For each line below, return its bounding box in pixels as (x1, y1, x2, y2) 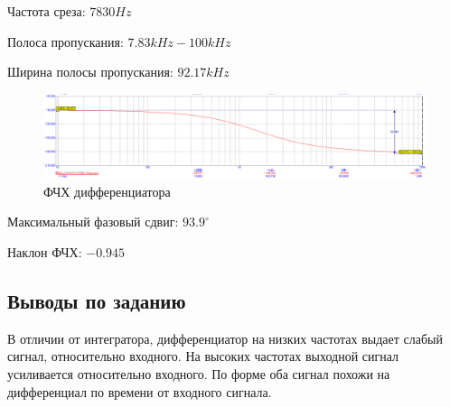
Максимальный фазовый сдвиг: (7, 212, 179, 231)
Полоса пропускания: (7, 32, 124, 51)
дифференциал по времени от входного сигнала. (7, 382, 272, 401)
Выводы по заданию (7, 286, 186, 314)
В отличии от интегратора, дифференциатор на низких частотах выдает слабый (7, 328, 443, 347)
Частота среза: (7, 2, 86, 20)
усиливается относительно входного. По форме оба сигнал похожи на (7, 364, 390, 383)
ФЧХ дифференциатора (43, 181, 171, 200)
